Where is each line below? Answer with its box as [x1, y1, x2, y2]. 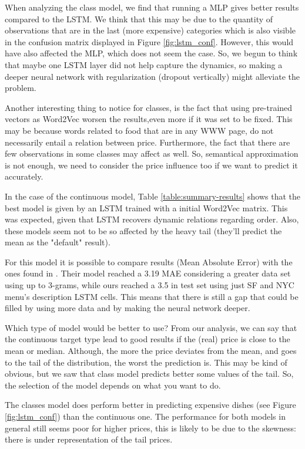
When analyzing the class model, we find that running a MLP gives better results [5, 1, 299, 13]
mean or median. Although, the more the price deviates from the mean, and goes [5, 345, 297, 357]
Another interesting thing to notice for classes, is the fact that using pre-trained [5, 101, 293, 113]
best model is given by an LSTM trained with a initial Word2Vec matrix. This [5, 201, 288, 214]
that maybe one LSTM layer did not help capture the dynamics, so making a [5, 58, 283, 70]
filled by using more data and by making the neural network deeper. [5, 302, 250, 314]
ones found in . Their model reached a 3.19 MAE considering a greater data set [5, 267, 291, 279]
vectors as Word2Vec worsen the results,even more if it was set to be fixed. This [5, 113, 293, 125]
